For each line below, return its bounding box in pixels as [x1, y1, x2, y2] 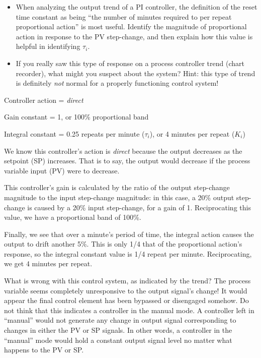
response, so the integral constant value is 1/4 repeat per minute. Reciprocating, [4, 248, 252, 259]
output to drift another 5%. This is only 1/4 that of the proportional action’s [4, 238, 242, 249]
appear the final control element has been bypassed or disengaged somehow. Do [4, 295, 249, 306]
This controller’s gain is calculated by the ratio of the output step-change [4, 182, 230, 193]
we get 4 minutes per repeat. [4, 258, 93, 269]
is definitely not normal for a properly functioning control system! [16, 78, 219, 88]
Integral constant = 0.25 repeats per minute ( [4, 128, 145, 139]
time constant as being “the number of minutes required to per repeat [16, 11, 232, 22]
